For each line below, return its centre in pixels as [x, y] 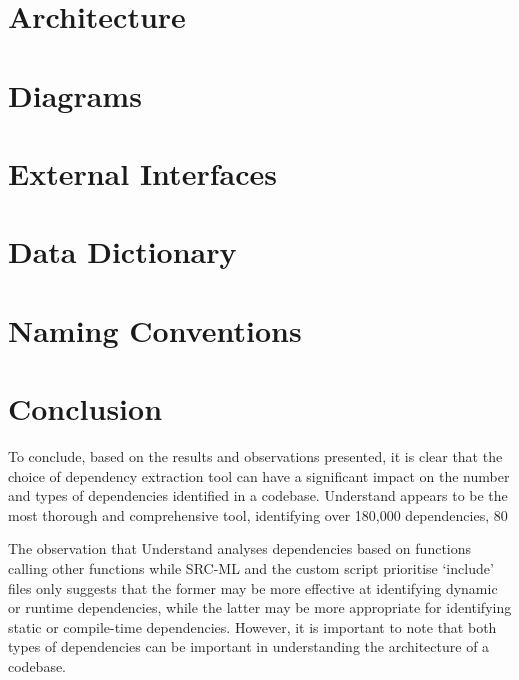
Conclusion [85, 408]
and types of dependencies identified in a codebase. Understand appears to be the [258, 495]
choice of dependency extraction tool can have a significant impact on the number [259, 475]
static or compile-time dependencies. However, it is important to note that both [252, 626]
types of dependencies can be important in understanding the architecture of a [249, 646]
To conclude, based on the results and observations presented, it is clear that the [255, 456]
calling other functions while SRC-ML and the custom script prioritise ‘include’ [251, 567]
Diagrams [75, 94]
